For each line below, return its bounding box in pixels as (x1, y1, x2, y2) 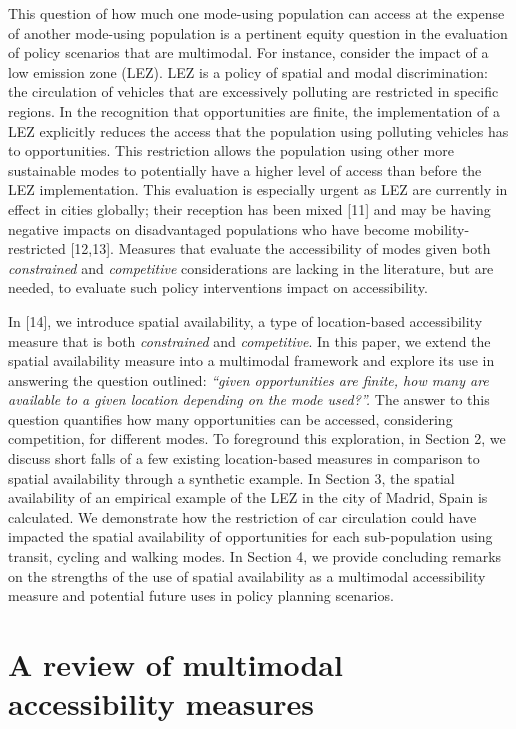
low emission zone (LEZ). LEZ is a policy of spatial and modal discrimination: (8, 61, 488, 82)
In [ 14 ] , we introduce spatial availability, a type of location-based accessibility (8, 310, 483, 331)
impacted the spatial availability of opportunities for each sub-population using (8, 526, 493, 547)
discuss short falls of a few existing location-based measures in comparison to (8, 448, 480, 469)
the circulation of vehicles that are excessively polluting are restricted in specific (8, 81, 499, 102)
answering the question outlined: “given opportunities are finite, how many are (8, 369, 489, 390)
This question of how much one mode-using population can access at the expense (8, 3, 505, 23)
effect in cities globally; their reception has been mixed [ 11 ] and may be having (8, 198, 491, 219)
